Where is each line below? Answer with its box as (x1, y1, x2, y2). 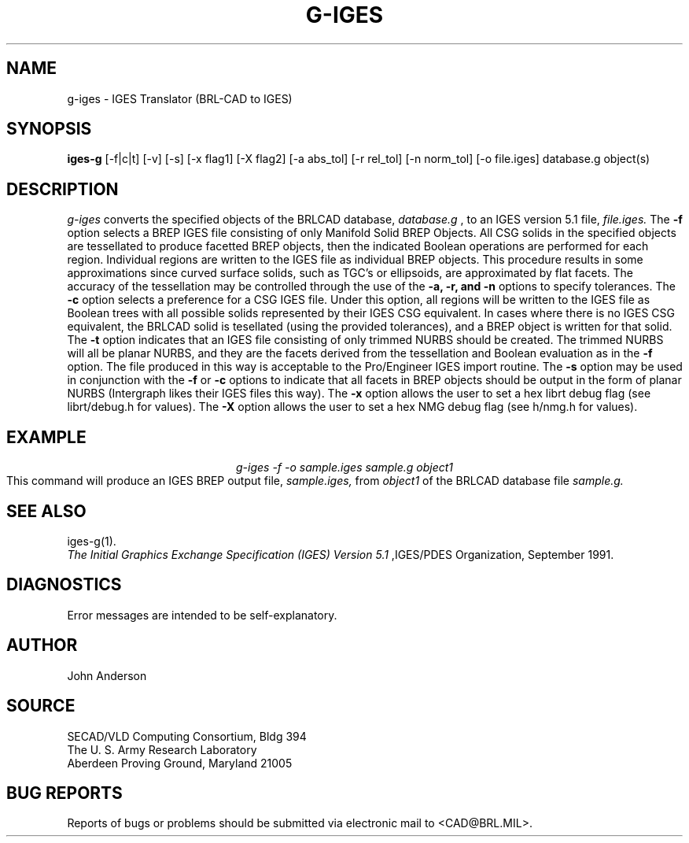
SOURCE (6, 696, 76, 716)
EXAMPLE (6, 427, 87, 447)
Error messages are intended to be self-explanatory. (67, 608, 337, 622)
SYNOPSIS (6, 119, 92, 139)
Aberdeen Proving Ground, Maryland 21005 (67, 756, 293, 770)
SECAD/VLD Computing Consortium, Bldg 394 (67, 729, 307, 743)
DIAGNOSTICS (6, 575, 122, 595)
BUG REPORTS (6, 782, 123, 803)
